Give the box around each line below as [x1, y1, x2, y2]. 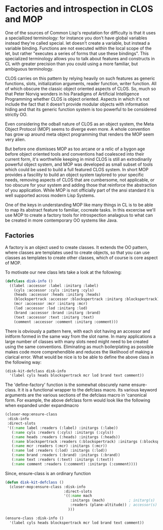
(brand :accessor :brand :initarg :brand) [14, 310, 101, 315]
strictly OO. [5, 111, 28, 117]
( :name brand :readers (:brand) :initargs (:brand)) [11, 453, 120, 458]
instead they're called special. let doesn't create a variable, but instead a [5, 40, 150, 46]
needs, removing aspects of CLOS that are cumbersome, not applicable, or [5, 177, 155, 183]
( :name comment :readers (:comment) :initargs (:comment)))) [11, 461, 138, 466]
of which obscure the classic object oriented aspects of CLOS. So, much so [5, 86, 156, 91]
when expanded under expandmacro [5, 403, 79, 408]
